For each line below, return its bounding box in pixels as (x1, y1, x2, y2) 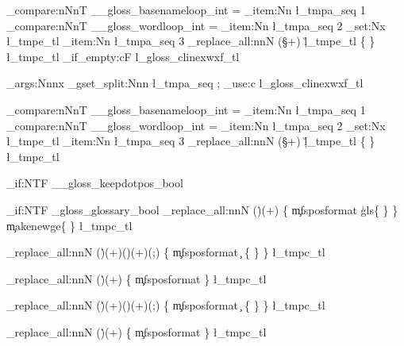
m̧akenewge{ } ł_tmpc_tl (6, 217, 133, 233)
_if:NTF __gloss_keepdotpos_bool (6, 175, 183, 191)
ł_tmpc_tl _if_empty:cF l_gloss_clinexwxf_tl (6, 48, 240, 64)
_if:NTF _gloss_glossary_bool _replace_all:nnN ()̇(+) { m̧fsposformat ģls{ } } (6, 201, 398, 217)
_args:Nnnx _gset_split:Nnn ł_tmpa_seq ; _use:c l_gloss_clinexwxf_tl (6, 75, 364, 91)
